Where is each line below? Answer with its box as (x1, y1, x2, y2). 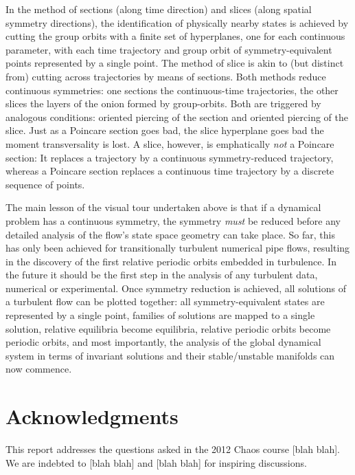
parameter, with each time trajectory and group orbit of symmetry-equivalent (5, 42, 332, 56)
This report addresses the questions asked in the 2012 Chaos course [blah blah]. (5, 442, 340, 456)
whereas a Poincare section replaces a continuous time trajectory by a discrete (5, 164, 334, 178)
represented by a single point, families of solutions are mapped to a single (5, 308, 315, 322)
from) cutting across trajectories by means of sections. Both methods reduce (5, 69, 326, 83)
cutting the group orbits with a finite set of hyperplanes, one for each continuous (5, 29, 345, 43)
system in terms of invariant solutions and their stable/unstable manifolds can (5, 348, 335, 362)
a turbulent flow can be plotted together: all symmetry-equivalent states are (5, 294, 325, 309)
